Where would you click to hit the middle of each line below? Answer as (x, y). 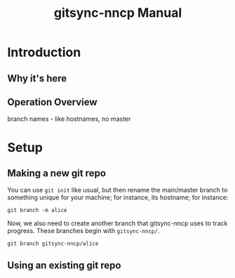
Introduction (44, 52)
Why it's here (37, 78)
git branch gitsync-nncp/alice (53, 244)
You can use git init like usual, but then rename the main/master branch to (117, 190)
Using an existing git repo (64, 265)
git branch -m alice (38, 211)
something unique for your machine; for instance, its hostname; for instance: (118, 197)
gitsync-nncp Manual (118, 13)
